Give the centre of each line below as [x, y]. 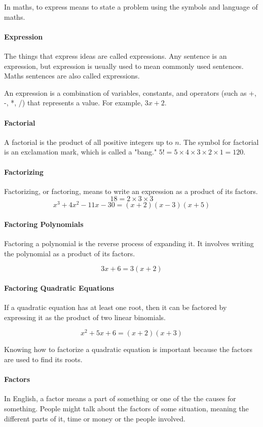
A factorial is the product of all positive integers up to [88, 142]
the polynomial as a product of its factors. [70, 253]
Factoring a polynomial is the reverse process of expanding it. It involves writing [129, 243]
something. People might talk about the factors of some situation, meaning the [126, 409]
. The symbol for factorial [219, 142]
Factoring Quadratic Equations [59, 287]
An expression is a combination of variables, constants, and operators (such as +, [130, 92]
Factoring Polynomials [44, 224]
